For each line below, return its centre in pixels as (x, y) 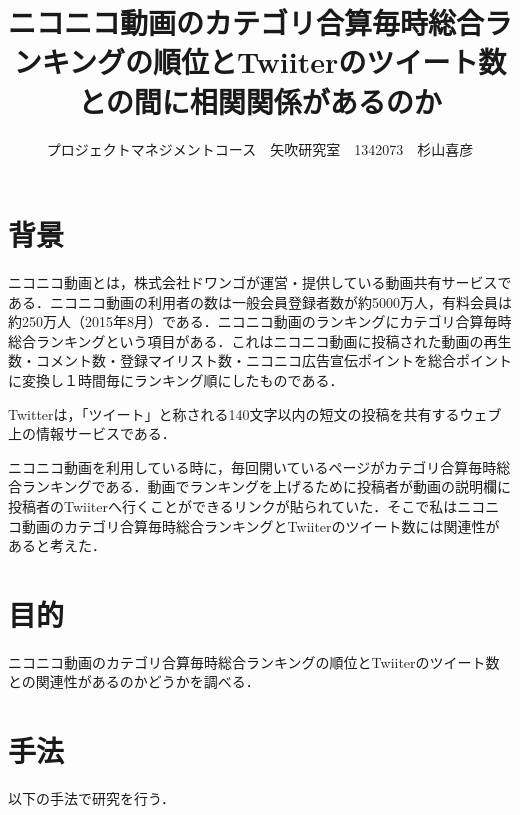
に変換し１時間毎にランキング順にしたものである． (176, 380)
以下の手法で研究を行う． (91, 798)
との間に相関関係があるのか (260, 100)
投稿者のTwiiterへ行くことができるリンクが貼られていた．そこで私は (233, 505)
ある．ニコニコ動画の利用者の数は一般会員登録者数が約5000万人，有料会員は (260, 301)
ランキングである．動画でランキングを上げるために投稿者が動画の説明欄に (266, 486)
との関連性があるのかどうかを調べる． (134, 681)
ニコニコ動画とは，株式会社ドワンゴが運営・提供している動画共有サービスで (260, 282)
